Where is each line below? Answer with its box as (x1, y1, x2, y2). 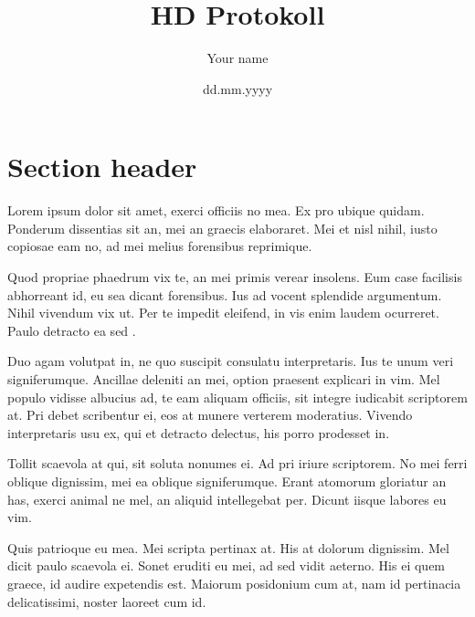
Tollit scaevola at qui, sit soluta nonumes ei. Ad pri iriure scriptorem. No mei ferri (7, 454, 468, 473)
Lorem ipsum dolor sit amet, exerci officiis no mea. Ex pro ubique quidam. (7, 201, 425, 220)
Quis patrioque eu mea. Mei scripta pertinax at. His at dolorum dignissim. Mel (7, 538, 449, 557)
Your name (206, 48, 269, 68)
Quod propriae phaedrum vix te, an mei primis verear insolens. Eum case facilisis (7, 267, 462, 287)
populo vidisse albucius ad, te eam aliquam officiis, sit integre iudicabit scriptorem (7, 387, 468, 406)
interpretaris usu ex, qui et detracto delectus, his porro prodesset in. (7, 423, 390, 442)
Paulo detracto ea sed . (7, 320, 136, 340)
